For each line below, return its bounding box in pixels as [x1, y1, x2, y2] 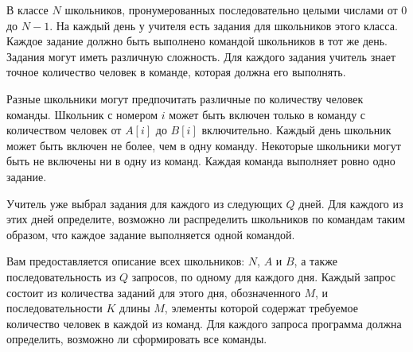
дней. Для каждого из [298, 195, 403, 211]
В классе [6, 2, 49, 17]
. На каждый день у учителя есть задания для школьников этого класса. [49, 17, 398, 33]
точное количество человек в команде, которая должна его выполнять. [6, 64, 346, 80]
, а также [294, 253, 338, 269]
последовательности [6, 300, 103, 316]
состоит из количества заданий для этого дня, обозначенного [6, 284, 301, 300]
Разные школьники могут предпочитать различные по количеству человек [6, 90, 364, 106]
